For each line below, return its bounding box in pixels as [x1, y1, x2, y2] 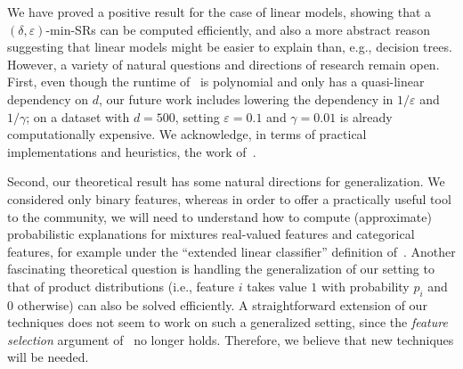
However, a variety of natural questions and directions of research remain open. [7, 54, 440, 73]
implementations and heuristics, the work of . [7, 142, 256, 160]
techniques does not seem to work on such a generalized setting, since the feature [7, 313, 448, 332]
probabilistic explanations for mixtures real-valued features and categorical [7, 225, 415, 243]
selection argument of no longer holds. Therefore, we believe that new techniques [7, 330, 454, 348]
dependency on [7, 89, 89, 108]
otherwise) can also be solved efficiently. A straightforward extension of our [17, 295, 427, 314]
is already [339, 107, 393, 126]
